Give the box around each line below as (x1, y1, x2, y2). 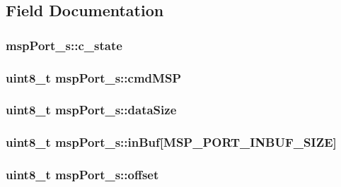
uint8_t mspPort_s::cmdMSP (6, 68, 182, 86)
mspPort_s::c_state (6, 36, 122, 54)
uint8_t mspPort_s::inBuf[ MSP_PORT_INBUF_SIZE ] (6, 133, 337, 151)
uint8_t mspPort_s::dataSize (6, 101, 177, 119)
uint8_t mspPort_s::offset (6, 166, 159, 183)
